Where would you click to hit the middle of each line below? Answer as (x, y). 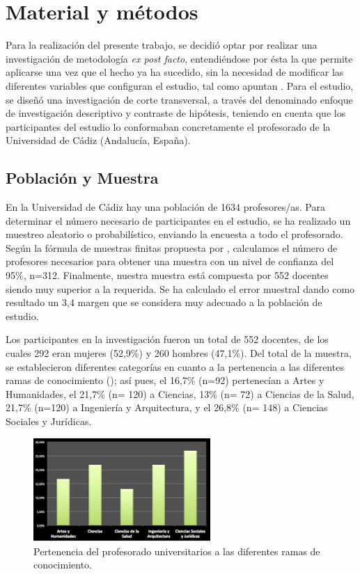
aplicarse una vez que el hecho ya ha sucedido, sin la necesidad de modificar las (175, 72)
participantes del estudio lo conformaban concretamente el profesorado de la (168, 126)
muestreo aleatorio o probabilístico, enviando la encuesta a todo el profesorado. (174, 234)
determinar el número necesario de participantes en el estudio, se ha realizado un (178, 220)
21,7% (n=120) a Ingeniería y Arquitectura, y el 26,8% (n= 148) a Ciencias (167, 407)
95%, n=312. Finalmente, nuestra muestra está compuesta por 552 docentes (167, 275)
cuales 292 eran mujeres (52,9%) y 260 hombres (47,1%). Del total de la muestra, (179, 353)
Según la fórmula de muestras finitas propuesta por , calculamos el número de (172, 247)
